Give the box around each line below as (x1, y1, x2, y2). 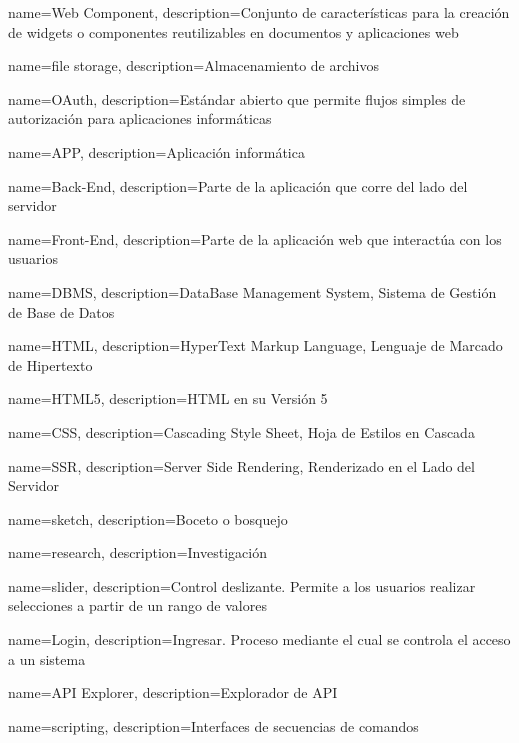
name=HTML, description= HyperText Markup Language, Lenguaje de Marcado (8, 335, 503, 356)
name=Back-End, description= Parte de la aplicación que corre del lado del (8, 175, 468, 196)
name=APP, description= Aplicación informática (8, 141, 305, 162)
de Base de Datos (8, 301, 115, 322)
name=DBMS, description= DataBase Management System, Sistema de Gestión (8, 281, 497, 302)
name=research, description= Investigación (8, 542, 267, 563)
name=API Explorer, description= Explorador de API (8, 682, 338, 703)
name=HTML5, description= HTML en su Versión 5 (8, 388, 328, 409)
